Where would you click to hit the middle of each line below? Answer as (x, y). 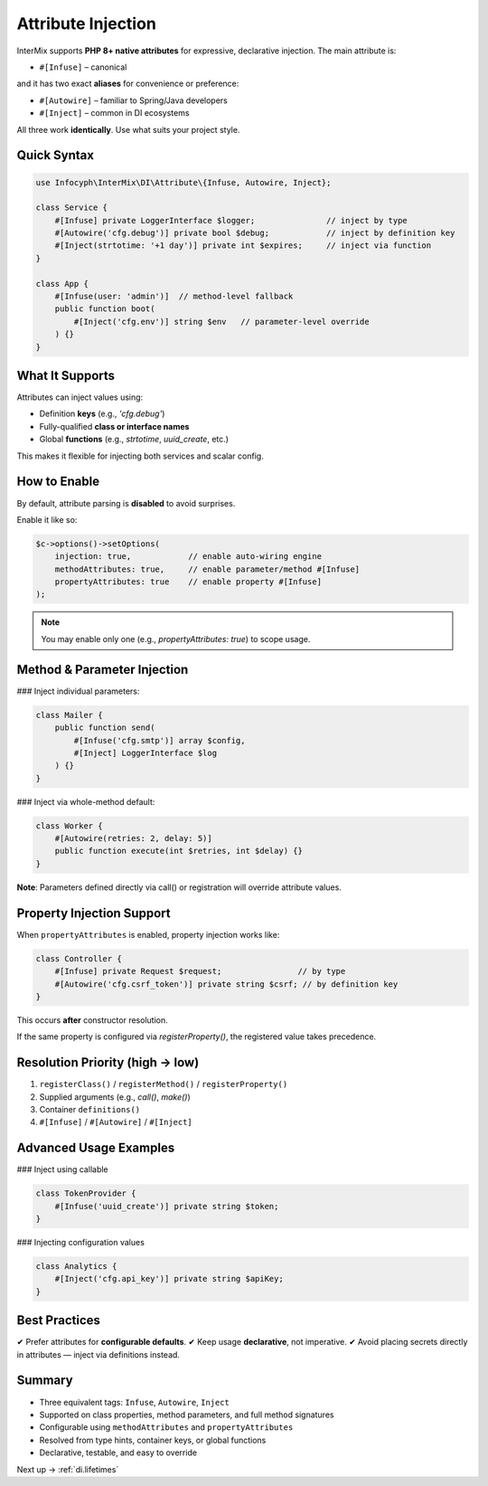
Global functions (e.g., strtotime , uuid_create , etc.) (134, 440)
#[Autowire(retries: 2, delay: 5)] (133, 838)
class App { (62, 284)
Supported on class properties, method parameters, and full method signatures (187, 1415)
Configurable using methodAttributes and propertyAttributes (166, 1427)
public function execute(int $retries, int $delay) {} (178, 851)
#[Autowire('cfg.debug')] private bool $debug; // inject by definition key (255, 233)
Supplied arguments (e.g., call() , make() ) (115, 1097)
